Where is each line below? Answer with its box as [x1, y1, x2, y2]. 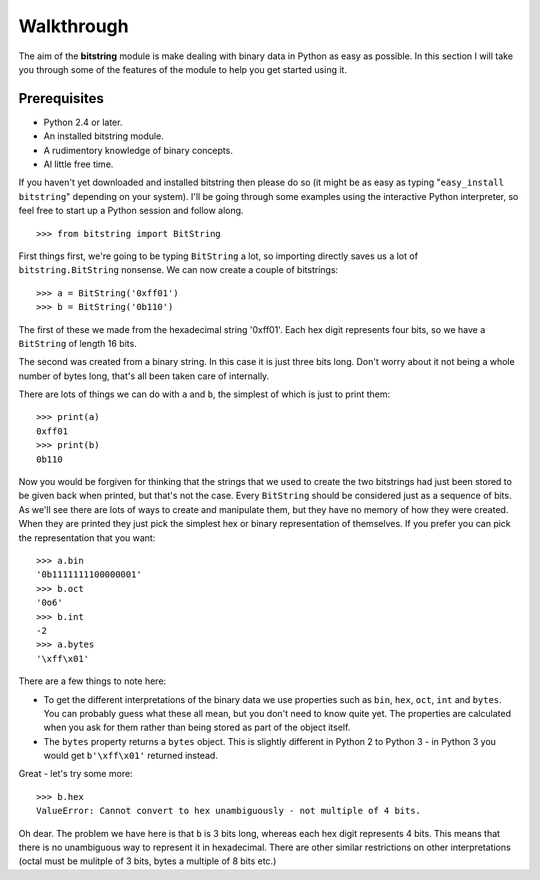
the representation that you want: [18, 531, 156, 544]
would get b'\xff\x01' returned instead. [43, 750, 219, 762]
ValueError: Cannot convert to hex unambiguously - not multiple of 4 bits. [36, 805, 422, 817]
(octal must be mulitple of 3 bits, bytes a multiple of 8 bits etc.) [18, 855, 277, 867]
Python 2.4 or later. [43, 116, 123, 128]
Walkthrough [18, 15, 129, 37]
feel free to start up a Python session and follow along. [18, 205, 244, 217]
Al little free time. [43, 158, 114, 170]
